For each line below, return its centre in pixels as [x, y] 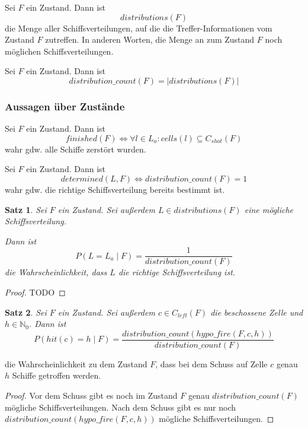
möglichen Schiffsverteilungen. [59, 51]
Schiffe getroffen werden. [57, 375]
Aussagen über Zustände [65, 106]
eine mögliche [269, 209]
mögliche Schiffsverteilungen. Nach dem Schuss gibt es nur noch [121, 407]
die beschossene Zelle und [257, 312]
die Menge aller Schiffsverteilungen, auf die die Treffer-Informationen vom [139, 28]
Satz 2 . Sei [26, 312]
